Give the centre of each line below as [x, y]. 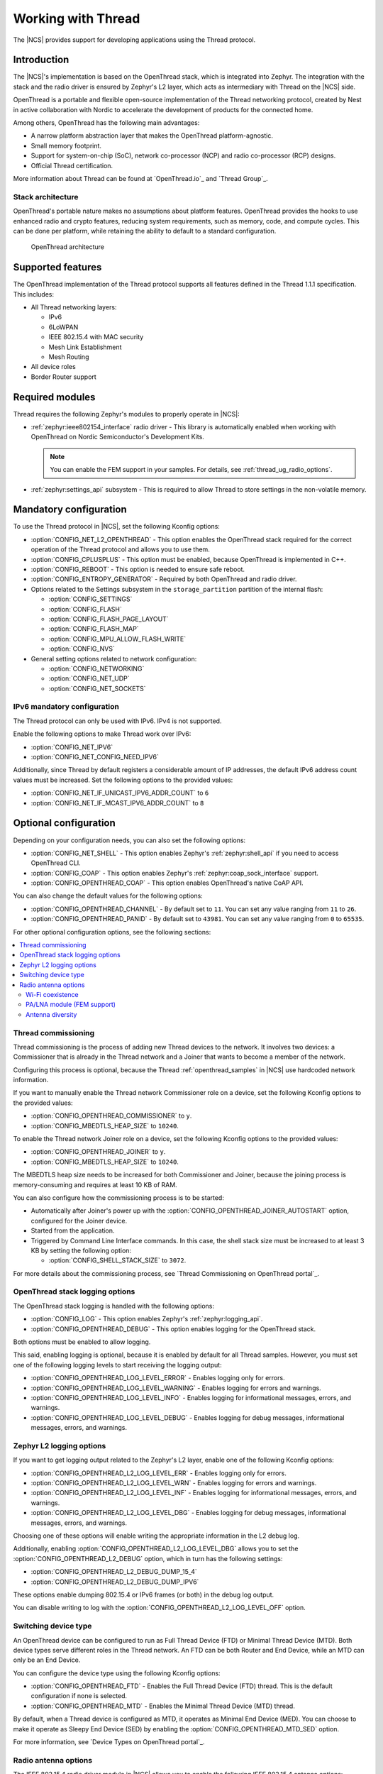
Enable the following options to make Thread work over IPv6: [102, 734]
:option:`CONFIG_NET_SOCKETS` [97, 688]
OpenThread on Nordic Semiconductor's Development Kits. [118, 437]
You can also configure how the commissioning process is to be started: [119, 1197]
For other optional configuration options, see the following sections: [112, 932]
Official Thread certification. [72, 165]
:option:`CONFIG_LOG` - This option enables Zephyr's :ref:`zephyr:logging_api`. [147, 1319]
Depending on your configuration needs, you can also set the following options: [129, 840]
